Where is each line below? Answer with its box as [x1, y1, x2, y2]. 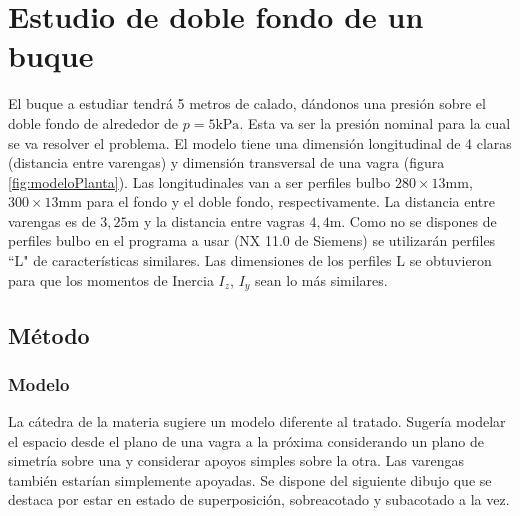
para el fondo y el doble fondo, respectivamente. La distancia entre [86, 191, 495, 212]
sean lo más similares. [255, 269, 388, 290]
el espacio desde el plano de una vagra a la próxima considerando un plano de [8, 430, 484, 451]
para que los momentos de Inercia [8, 269, 214, 290]
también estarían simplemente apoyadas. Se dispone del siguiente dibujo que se [8, 469, 492, 490]
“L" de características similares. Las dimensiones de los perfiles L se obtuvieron [8, 250, 492, 271]
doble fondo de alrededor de [8, 112, 179, 133]
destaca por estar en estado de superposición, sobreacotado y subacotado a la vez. [8, 489, 510, 510]
